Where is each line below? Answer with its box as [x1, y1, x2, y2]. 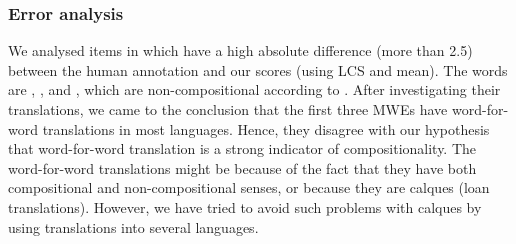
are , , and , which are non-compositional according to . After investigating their [8, 79, 501, 100]
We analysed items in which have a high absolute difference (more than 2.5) [8, 40, 473, 61]
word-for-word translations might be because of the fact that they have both [8, 157, 477, 178]
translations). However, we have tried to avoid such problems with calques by [8, 196, 482, 217]
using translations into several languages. [8, 216, 259, 237]
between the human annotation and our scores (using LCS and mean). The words [8, 59, 508, 80]
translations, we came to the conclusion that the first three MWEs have [8, 99, 448, 119]
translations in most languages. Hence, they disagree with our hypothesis [42, 118, 490, 139]
